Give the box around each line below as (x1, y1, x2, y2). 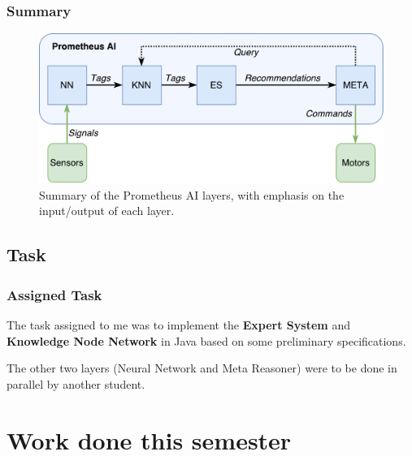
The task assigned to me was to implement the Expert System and (7, 316, 350, 333)
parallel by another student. (7, 375, 145, 392)
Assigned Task (7, 284, 102, 304)
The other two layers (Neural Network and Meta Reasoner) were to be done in (7, 359, 397, 376)
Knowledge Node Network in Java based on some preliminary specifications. (7, 332, 406, 349)
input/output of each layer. (39, 202, 175, 219)
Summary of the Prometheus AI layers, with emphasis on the (39, 186, 345, 203)
